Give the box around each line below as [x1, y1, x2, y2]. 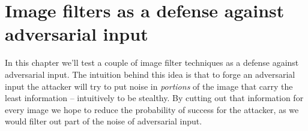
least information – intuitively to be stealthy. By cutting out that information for [5, 92, 304, 104]
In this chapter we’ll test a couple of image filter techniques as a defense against [5, 56, 299, 69]
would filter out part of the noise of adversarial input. [5, 115, 202, 127]
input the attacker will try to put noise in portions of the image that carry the [5, 80, 293, 92]
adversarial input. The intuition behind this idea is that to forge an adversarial [5, 68, 295, 80]
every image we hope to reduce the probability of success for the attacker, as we [5, 103, 299, 115]
